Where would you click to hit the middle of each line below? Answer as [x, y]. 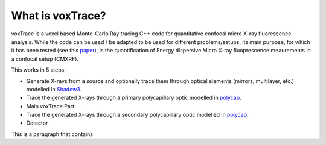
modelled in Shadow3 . [54, 89]
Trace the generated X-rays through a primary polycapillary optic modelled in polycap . [134, 98]
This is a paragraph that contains [52, 134]
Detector [37, 123]
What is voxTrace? [59, 16]
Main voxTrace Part [50, 106]
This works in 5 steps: [38, 70]
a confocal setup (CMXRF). [45, 59]
